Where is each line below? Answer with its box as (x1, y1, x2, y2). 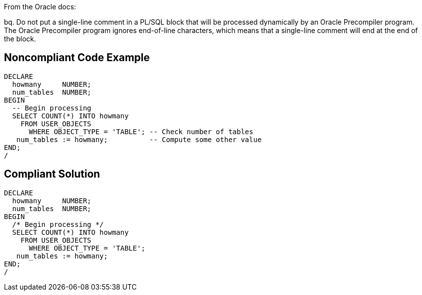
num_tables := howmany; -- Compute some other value (16, 135, 262, 144)
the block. (4, 35, 36, 43)
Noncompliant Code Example (4, 51, 150, 64)
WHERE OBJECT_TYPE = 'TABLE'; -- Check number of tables (29, 127, 253, 136)
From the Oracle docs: (4, 2, 76, 11)
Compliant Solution (4, 168, 100, 181)
